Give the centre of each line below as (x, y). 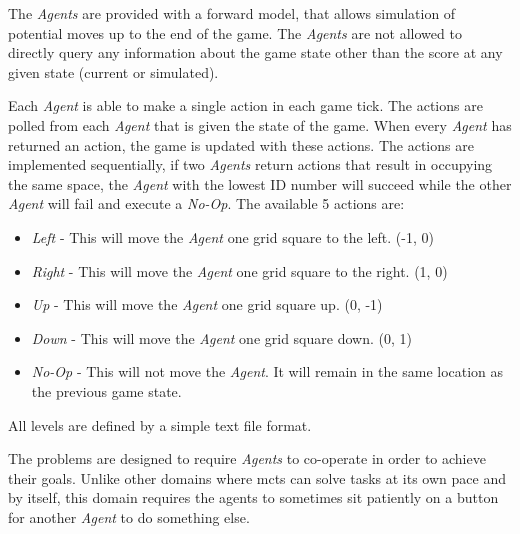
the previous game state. (106, 390)
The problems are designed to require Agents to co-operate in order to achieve (247, 458)
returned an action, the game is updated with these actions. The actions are (241, 144)
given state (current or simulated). (113, 71)
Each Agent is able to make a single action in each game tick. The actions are (245, 105)
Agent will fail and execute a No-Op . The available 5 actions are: (206, 203)
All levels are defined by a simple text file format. (160, 424)
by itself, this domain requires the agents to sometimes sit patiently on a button (253, 497)
